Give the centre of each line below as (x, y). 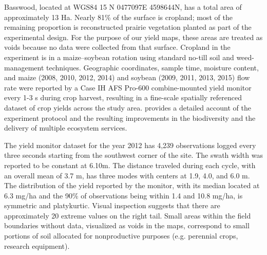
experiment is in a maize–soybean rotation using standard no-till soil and (119, 57)
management (24, 67)
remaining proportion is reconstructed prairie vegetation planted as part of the (128, 27)
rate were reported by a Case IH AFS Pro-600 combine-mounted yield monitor (128, 87)
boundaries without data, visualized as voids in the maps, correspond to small (127, 225)
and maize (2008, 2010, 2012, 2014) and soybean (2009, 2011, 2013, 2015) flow (127, 77)
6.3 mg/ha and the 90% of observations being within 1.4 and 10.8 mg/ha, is (123, 195)
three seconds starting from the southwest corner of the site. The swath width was (133, 155)
